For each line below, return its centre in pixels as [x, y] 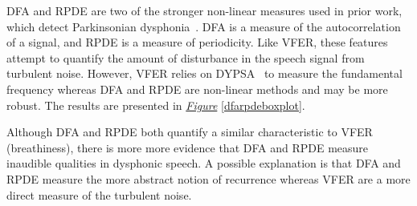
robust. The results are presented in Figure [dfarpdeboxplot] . [156, 105]
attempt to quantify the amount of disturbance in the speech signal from [186, 57]
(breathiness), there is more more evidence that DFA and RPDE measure [188, 147]
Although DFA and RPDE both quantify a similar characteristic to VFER [190, 132]
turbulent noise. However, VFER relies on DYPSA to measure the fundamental [204, 73]
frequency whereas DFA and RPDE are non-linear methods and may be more [197, 89]
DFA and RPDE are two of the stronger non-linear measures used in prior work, [204, 10]
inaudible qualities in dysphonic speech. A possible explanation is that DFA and [204, 163]
